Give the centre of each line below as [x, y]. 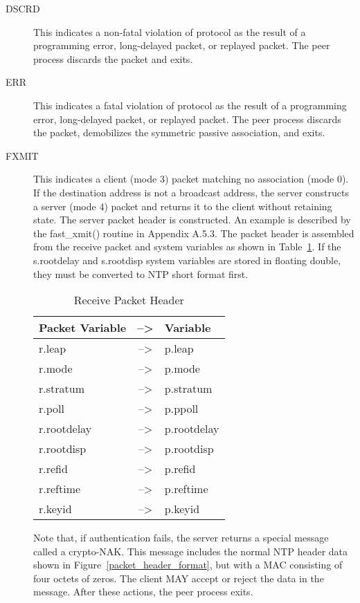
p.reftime [186, 489]
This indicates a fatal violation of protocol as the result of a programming [190, 105]
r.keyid [55, 509]
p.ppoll [181, 409]
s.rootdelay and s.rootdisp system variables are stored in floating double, [187, 260]
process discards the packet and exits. [113, 58]
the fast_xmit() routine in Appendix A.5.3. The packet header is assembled [194, 233]
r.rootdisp [63, 449]
